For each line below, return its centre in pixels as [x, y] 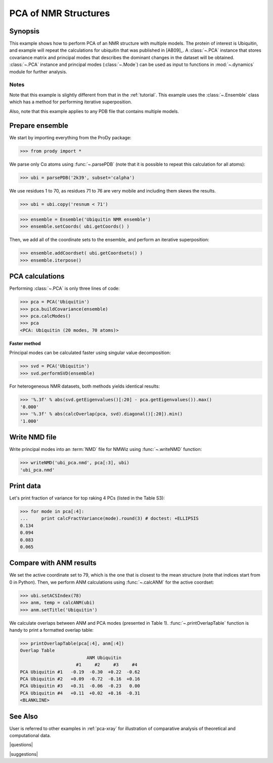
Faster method [25, 343]
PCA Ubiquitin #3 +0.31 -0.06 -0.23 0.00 [80, 686]
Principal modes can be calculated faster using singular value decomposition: [90, 353]
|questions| [21, 745]
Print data [25, 486]
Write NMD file [33, 437]
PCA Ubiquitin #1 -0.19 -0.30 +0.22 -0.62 [80, 672]
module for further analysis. [38, 71]
